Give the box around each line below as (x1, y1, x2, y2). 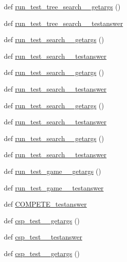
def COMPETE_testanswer (4, 199, 87, 209)
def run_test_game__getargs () (4, 166, 101, 176)
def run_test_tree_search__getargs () (4, 1, 121, 11)
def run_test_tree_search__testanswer (4, 18, 123, 28)
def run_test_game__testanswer (4, 182, 104, 192)
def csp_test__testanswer (4, 232, 82, 242)
